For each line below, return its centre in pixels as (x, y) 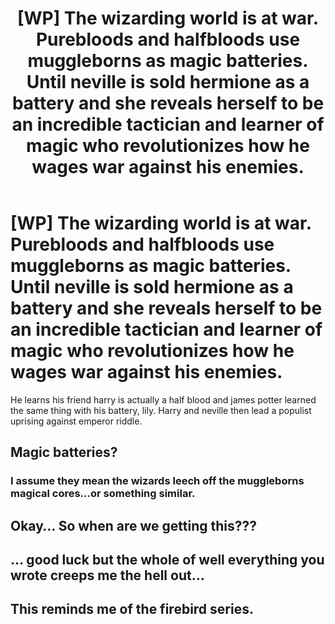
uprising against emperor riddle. (76, 421)
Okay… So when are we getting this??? (133, 525)
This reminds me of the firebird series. (132, 609)
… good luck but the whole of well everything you (167, 560)
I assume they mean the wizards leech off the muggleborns (157, 481)
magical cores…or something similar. (103, 494)
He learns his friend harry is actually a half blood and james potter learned (163, 399)
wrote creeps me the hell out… (107, 575)
